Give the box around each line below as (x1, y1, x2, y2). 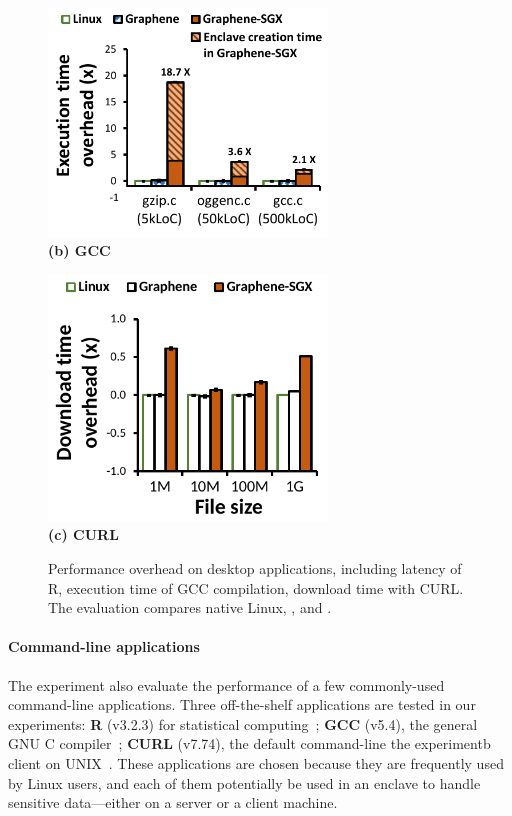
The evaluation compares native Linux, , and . (48, 597, 332, 618)
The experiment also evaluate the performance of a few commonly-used (8, 674, 445, 695)
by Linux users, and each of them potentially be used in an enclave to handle (8, 772, 481, 793)
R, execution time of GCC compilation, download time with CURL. (48, 577, 464, 598)
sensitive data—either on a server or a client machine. (8, 792, 338, 813)
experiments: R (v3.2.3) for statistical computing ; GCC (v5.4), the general (8, 713, 478, 734)
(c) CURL (48, 524, 119, 545)
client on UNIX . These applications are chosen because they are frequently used (8, 753, 504, 774)
